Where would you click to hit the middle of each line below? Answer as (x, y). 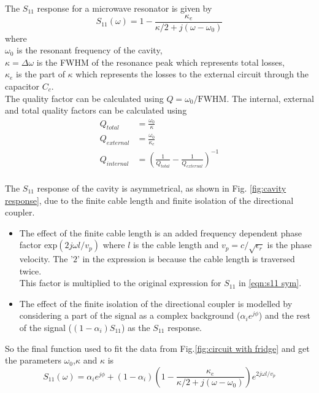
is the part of (40, 74)
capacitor (22, 86)
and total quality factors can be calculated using (96, 110)
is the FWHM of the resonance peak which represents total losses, (160, 62)
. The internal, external (270, 98)
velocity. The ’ (46, 259)
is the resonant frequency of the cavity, (90, 50)
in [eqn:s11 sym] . (270, 283)
